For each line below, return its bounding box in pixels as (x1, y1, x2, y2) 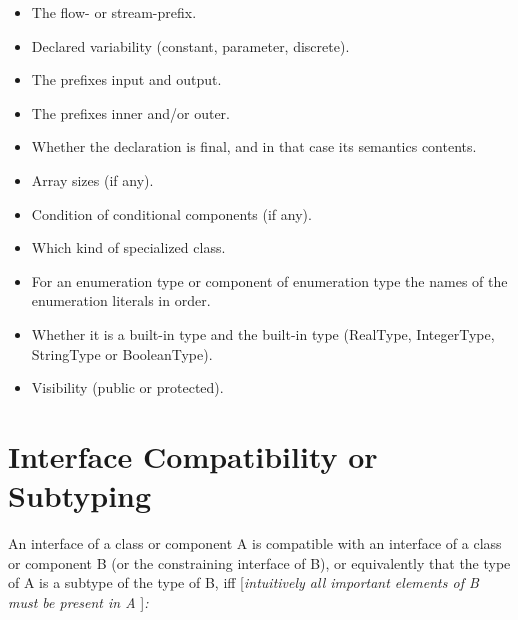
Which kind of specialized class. (31, 237, 226, 258)
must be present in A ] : (8, 591, 149, 612)
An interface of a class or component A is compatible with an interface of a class (8, 533, 502, 554)
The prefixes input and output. (31, 69, 222, 90)
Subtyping (8, 475, 152, 516)
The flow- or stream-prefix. (31, 2, 197, 22)
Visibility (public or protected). (31, 377, 224, 398)
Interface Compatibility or (8, 435, 378, 476)
